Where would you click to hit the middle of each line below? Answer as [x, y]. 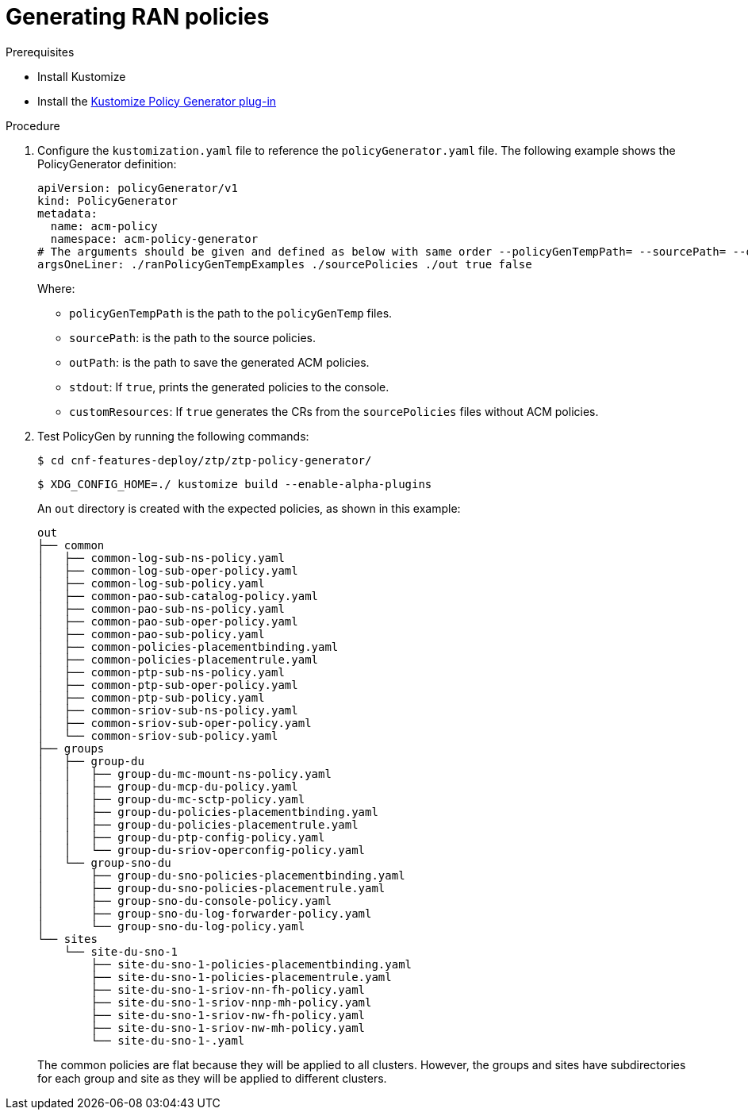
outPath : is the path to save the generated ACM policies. [219, 362]
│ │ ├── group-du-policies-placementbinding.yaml [208, 812]
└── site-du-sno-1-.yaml [168, 1040]
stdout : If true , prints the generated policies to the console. [229, 387]
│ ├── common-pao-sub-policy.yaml [151, 634]
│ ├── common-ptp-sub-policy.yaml [151, 697]
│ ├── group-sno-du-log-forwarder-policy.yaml [205, 913]
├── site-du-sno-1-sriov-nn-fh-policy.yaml [228, 989]
